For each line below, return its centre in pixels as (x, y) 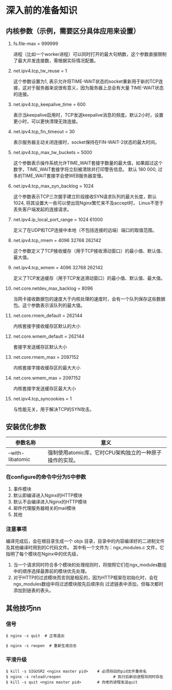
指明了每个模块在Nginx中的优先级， (43, 554)
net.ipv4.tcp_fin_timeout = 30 (44, 132)
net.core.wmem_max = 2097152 (47, 378)
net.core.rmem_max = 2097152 (46, 357)
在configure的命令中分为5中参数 (46, 477)
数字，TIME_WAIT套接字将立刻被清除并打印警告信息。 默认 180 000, (85, 169)
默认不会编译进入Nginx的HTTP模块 (50, 502)
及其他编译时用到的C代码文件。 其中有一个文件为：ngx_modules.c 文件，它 (85, 548)
